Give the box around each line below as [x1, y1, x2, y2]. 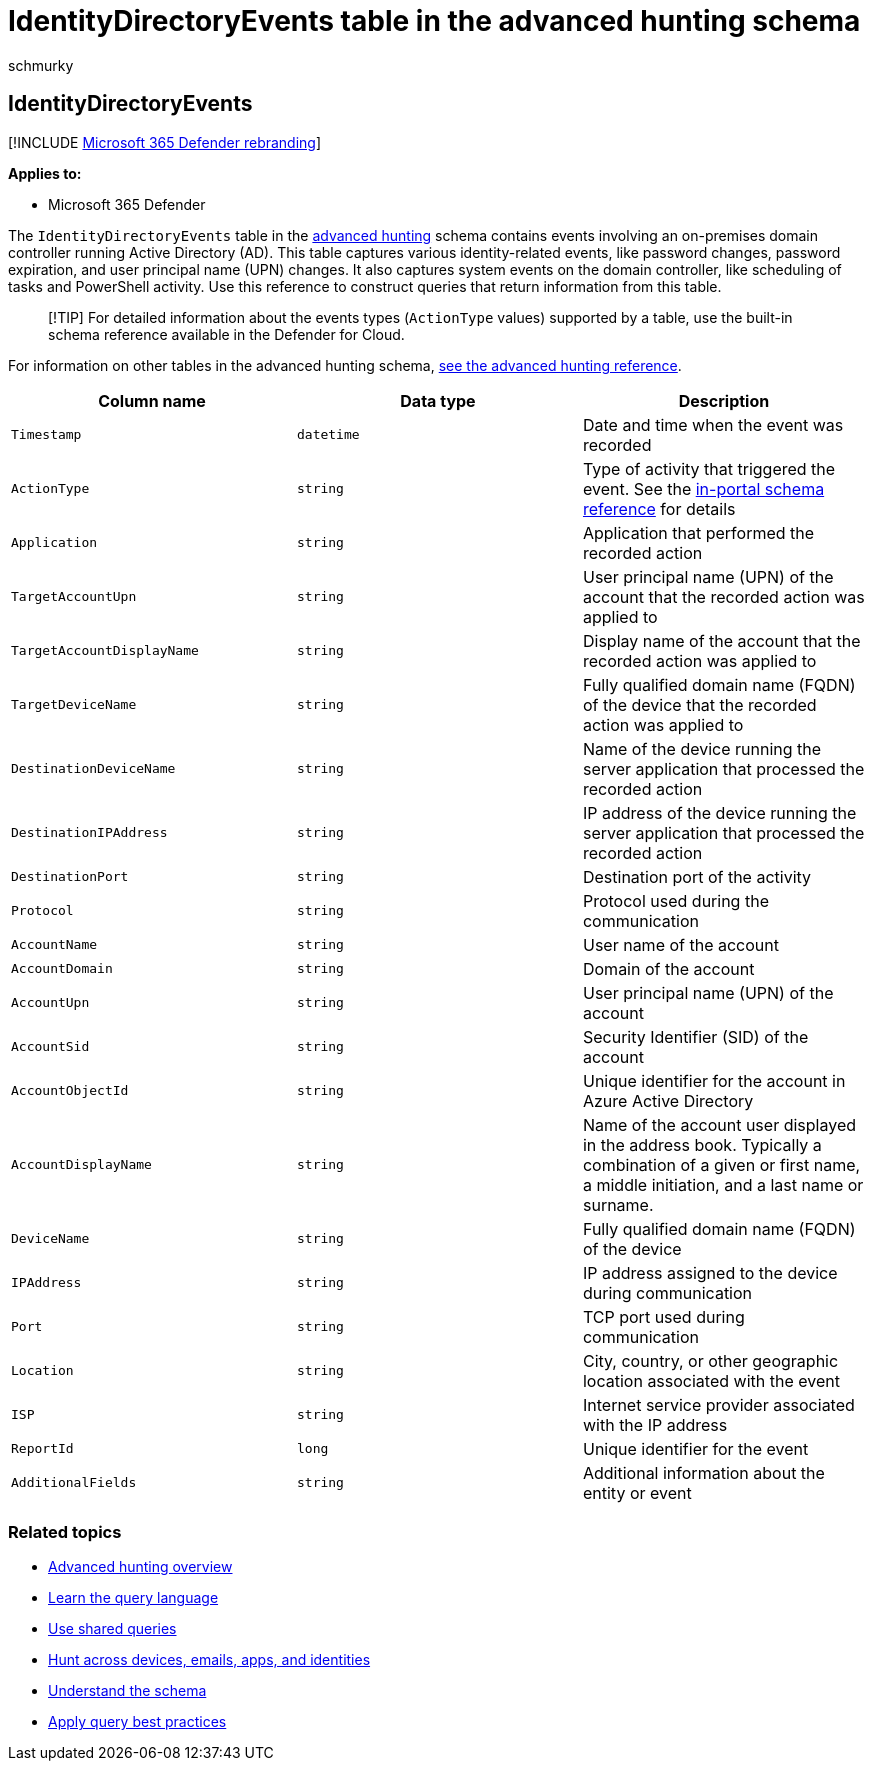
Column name [98, 390, 206, 411]
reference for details [582, 498, 736, 519]
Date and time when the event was [582, 414, 844, 435]
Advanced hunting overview [48, 1558, 233, 1576]
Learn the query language [48, 1589, 219, 1607]
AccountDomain [11, 961, 113, 977]
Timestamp [11, 427, 82, 443]
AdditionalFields [11, 1475, 137, 1491]
